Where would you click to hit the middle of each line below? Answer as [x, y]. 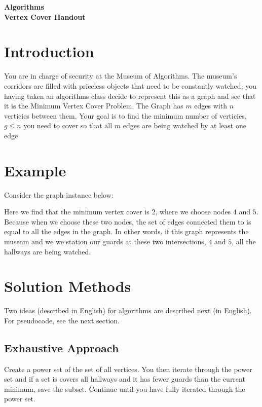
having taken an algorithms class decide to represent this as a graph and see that [130, 96]
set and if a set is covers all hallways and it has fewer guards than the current [125, 379]
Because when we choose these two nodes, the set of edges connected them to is [128, 221]
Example [35, 170]
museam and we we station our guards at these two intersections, [105, 241]
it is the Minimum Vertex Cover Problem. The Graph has [94, 106]
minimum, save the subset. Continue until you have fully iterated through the [125, 388]
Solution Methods [68, 286]
